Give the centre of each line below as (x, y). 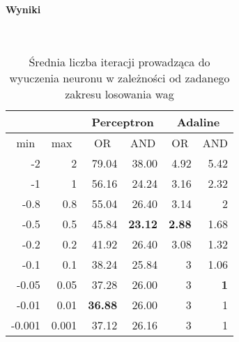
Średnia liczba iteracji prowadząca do (119, 62)
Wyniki (23, 9)
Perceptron (123, 122)
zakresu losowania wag (119, 94)
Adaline (198, 122)
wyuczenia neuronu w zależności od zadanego (119, 78)
